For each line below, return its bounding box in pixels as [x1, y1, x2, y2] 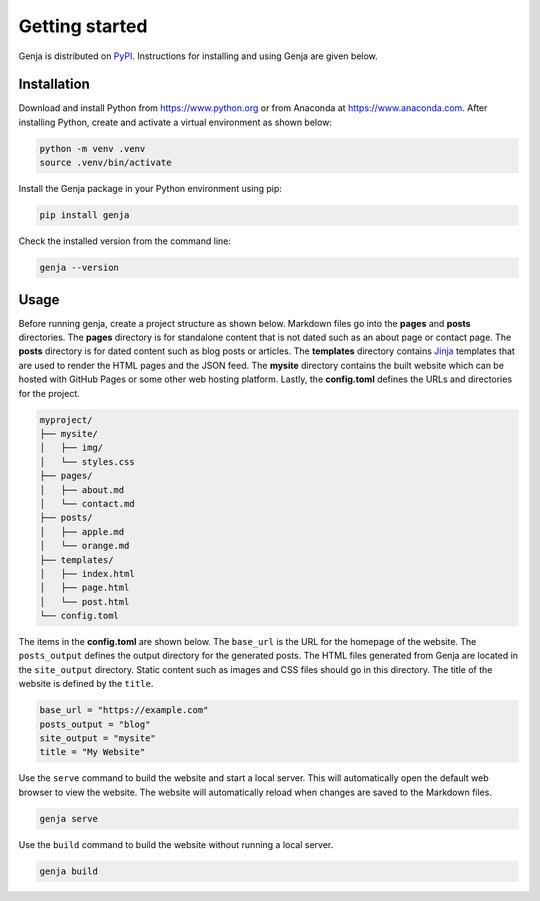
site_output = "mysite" [39, 732, 157, 744]
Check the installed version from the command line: [18, 235, 232, 247]
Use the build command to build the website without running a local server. [18, 838, 334, 850]
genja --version [39, 262, 120, 274]
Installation [18, 76, 90, 93]
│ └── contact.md [39, 498, 135, 509]
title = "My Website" [39, 746, 146, 758]
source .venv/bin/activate [39, 157, 172, 169]
